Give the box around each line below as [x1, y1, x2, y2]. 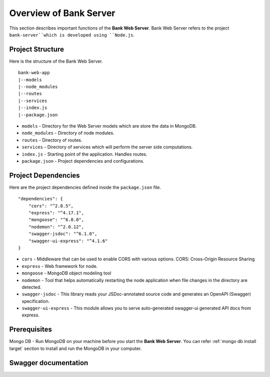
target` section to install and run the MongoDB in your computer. [9, 345, 142, 351]
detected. [21, 284, 42, 290]
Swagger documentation [9, 358, 88, 367]
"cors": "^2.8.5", [28, 203, 74, 209]
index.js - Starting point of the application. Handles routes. [21, 151, 147, 157]
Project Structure [9, 45, 64, 54]
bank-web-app [18, 70, 50, 76]
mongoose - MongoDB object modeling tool [21, 270, 111, 276]
